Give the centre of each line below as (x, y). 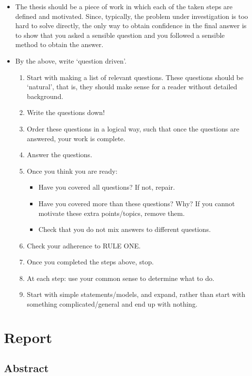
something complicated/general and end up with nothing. (112, 304)
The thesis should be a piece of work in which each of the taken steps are (124, 6)
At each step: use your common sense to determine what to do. (121, 278)
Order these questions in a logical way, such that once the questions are (133, 128)
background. (45, 96)
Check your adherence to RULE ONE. (84, 245)
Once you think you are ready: (72, 171)
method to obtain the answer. (59, 44)
